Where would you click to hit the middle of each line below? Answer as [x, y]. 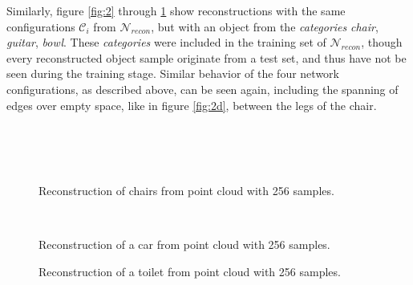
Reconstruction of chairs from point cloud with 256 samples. [186, 190]
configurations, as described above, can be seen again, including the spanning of [202, 89]
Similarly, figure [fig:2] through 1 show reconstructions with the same [176, 10]
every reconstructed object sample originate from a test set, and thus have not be [206, 57]
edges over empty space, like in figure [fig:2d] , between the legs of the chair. [192, 105]
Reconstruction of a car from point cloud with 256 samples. [184, 244]
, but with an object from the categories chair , [265, 26]
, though [382, 42]
